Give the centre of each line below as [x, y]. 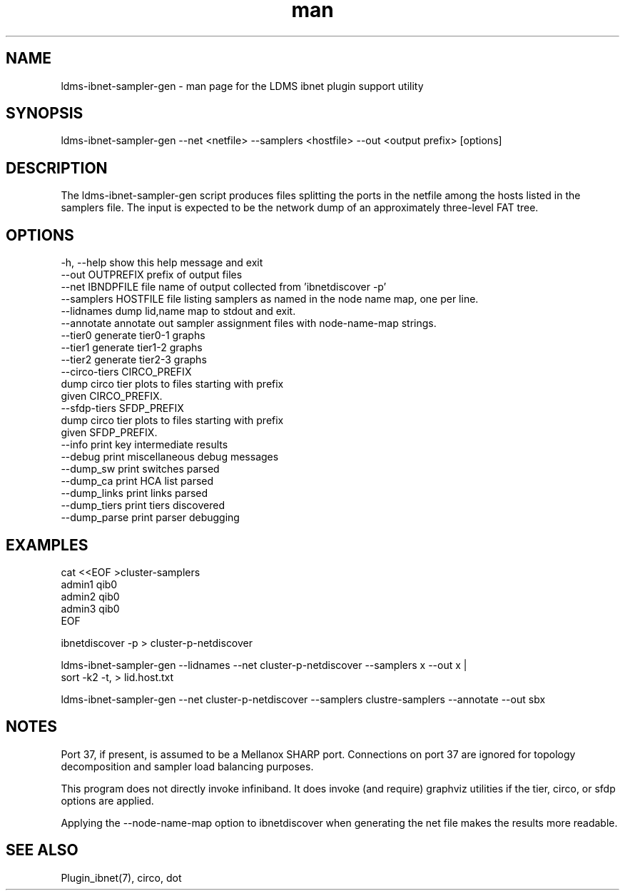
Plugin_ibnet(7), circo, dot [121, 877]
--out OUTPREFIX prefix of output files [152, 275]
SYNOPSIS [45, 114]
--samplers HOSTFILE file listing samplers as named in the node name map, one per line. [270, 299]
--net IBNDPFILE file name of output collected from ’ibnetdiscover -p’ [224, 287]
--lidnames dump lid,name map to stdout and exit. [178, 311]
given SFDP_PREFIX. [109, 433]
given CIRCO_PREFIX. [112, 396]
